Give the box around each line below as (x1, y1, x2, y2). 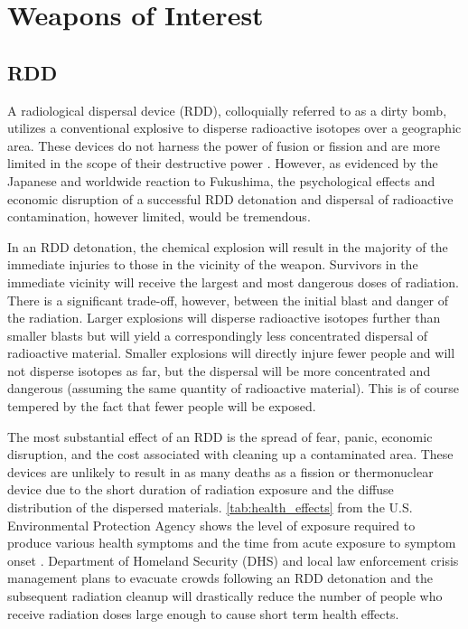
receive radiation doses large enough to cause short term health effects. (7, 604, 399, 623)
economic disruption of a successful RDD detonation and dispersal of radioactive (7, 189, 454, 208)
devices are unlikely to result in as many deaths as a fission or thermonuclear (7, 462, 434, 481)
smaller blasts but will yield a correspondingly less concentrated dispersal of (7, 325, 428, 344)
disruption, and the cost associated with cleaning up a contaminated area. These (7, 445, 454, 464)
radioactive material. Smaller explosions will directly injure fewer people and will (7, 343, 455, 362)
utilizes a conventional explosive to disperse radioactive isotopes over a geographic (7, 118, 462, 137)
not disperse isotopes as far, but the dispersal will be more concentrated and (7, 361, 431, 380)
